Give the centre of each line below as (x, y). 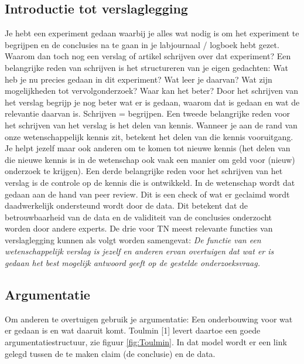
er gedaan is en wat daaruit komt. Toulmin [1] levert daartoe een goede (133, 330)
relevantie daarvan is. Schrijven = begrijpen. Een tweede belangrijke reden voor (148, 113)
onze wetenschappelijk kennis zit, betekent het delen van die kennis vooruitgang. (149, 136)
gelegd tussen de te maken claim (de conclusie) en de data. (110, 353)
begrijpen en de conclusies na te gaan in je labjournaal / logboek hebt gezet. (142, 44)
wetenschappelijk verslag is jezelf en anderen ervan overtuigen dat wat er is (139, 251)
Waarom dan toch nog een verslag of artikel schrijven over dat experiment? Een (148, 56)
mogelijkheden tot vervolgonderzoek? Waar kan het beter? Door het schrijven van (152, 91)
